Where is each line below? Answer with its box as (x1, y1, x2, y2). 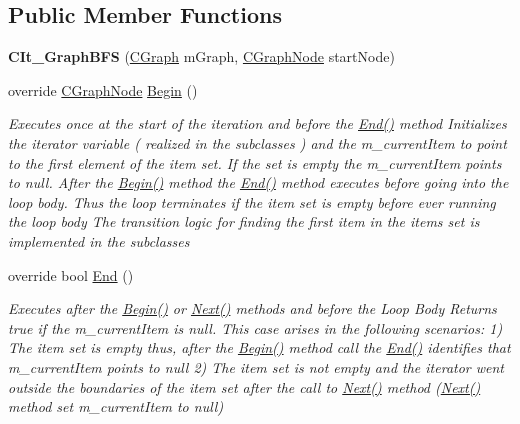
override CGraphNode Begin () (8, 79, 198, 100)
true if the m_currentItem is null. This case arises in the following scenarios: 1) (8, 317, 503, 338)
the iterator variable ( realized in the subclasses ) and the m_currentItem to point (8, 132, 507, 153)
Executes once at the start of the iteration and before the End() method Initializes (8, 113, 507, 134)
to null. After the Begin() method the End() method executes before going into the (8, 172, 509, 193)
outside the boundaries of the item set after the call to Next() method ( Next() (8, 376, 481, 397)
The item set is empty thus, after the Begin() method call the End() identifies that (8, 337, 511, 358)
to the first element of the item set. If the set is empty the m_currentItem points (8, 152, 502, 173)
